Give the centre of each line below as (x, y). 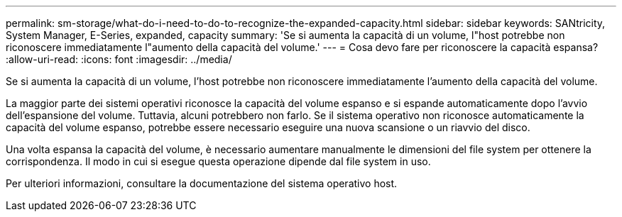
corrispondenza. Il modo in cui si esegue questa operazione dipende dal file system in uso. (218, 161)
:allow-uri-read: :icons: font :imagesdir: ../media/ (119, 59)
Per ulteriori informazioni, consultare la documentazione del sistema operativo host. (202, 183)
